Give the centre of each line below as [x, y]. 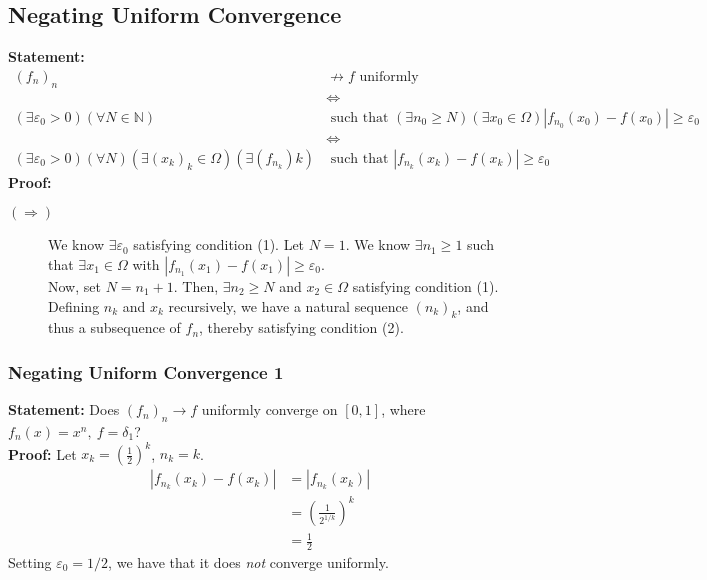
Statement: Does [64, 409]
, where [403, 409]
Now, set [74, 285]
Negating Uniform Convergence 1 [146, 371]
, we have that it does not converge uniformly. [248, 561]
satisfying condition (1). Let [219, 244]
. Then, [196, 285]
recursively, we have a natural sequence [288, 305]
